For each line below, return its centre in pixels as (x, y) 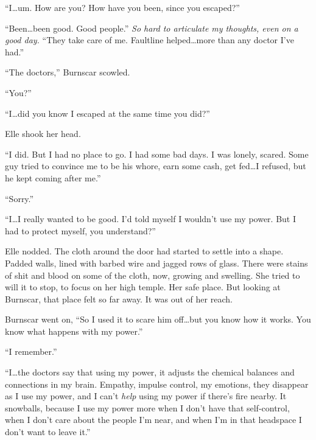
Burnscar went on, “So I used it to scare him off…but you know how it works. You (158, 319)
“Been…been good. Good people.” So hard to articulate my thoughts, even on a (152, 28)
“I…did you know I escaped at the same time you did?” (107, 113)
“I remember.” (31, 351)
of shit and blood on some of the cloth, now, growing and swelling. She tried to (153, 275)
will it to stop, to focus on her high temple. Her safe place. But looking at (143, 287)
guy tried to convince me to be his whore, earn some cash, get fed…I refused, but (156, 166)
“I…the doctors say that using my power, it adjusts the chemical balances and (150, 372)
